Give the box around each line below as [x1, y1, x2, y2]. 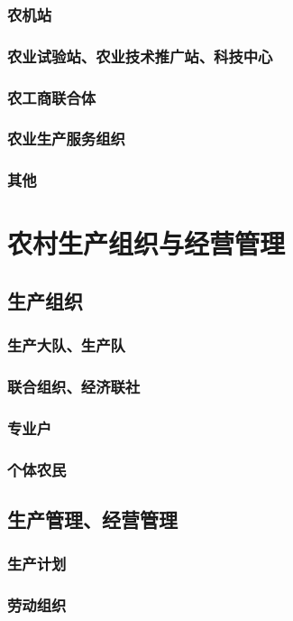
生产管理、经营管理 [7, 505, 178, 533]
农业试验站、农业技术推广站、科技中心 [7, 44, 273, 67]
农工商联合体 [7, 86, 96, 108]
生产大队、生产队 [7, 334, 125, 357]
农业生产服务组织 [7, 127, 125, 150]
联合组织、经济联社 [7, 375, 141, 398]
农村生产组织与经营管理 [7, 225, 286, 262]
